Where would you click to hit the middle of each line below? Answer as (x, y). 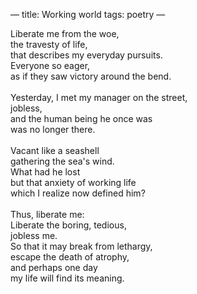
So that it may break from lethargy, (81, 246)
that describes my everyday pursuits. (86, 55)
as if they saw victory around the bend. (91, 76)
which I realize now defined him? (78, 193)
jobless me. (34, 235)
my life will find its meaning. (67, 278)
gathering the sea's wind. (62, 161)
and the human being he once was (81, 118)
